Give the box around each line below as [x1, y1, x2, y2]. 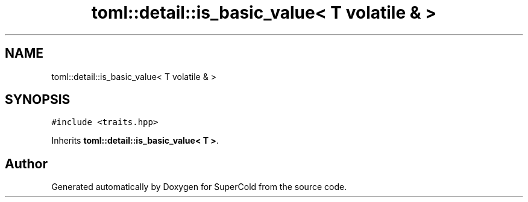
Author [5, 156, 48, 171]
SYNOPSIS [5, 92, 71, 108]
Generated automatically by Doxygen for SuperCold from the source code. [51, 182, 347, 192]
